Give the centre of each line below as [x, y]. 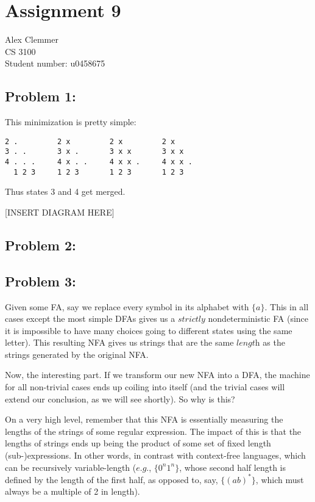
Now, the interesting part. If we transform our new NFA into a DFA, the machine [157, 375]
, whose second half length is [232, 467]
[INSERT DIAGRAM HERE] [60, 212]
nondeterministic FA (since [258, 318]
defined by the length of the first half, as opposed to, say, [111, 479]
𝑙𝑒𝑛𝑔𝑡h [248, 344]
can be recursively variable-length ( [71, 467]
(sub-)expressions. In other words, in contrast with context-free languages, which [155, 455]
